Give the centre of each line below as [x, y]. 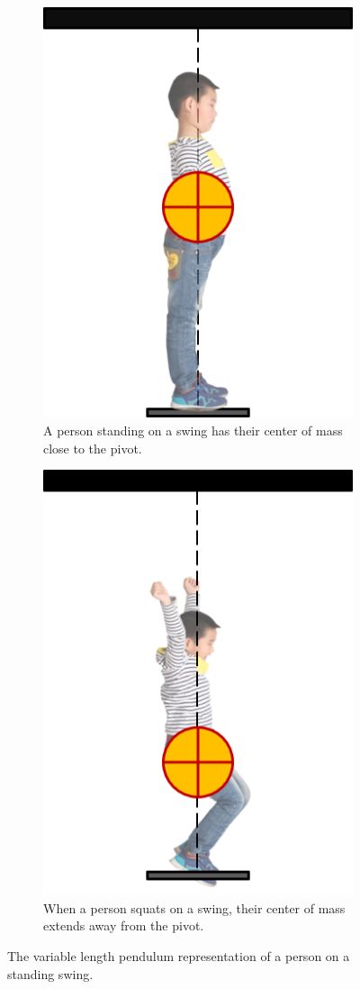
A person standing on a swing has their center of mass [193, 430]
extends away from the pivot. [124, 925]
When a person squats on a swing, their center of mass [194, 907]
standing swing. [50, 973]
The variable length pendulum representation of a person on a [179, 955]
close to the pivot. [93, 448]
